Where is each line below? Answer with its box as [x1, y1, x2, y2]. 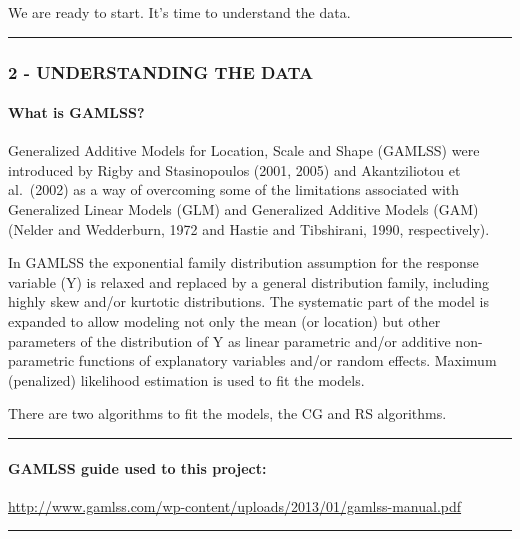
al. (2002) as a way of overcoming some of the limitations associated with [8, 179, 460, 200]
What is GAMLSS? [8, 102, 145, 123]
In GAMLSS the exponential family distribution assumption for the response [8, 252, 479, 273]
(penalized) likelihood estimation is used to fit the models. [8, 369, 365, 390]
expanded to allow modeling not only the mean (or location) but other [8, 310, 441, 331]
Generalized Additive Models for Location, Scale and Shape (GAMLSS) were [8, 140, 480, 161]
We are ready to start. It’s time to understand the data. [8, 2, 351, 22]
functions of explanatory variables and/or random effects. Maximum [78, 350, 497, 371]
